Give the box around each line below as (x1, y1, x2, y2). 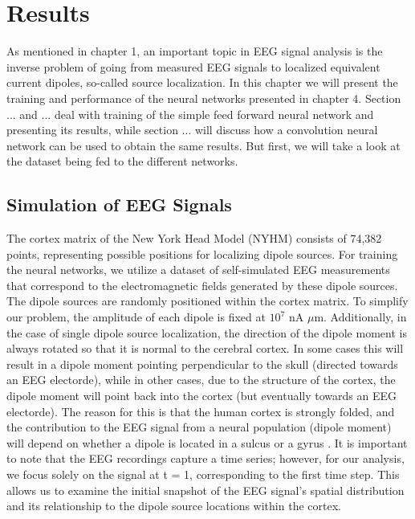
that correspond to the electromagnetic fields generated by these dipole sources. (6, 276, 398, 293)
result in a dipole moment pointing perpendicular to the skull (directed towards (6, 355, 398, 372)
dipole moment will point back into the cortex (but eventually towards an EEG (6, 387, 397, 404)
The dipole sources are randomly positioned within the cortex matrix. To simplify (6, 292, 409, 309)
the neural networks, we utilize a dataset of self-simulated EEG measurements (6, 261, 390, 278)
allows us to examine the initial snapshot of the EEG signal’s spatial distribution (6, 481, 405, 498)
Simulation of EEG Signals (6, 192, 232, 217)
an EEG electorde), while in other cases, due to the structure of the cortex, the (6, 371, 396, 388)
